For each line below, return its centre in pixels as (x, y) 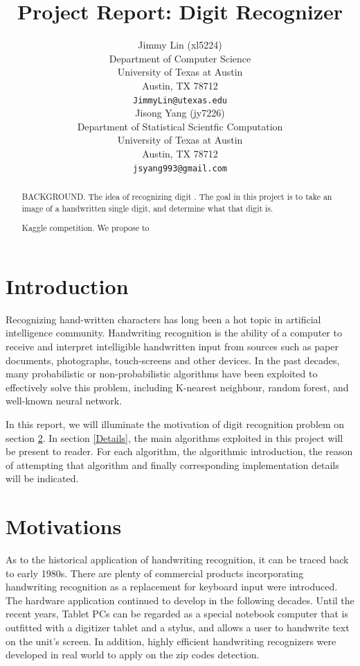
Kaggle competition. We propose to (85, 228)
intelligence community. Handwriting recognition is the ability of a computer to (174, 333)
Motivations (64, 526)
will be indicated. (42, 478)
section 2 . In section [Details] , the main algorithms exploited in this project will (174, 437)
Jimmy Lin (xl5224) (180, 45)
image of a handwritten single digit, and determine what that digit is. (147, 208)
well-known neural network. (64, 401)
